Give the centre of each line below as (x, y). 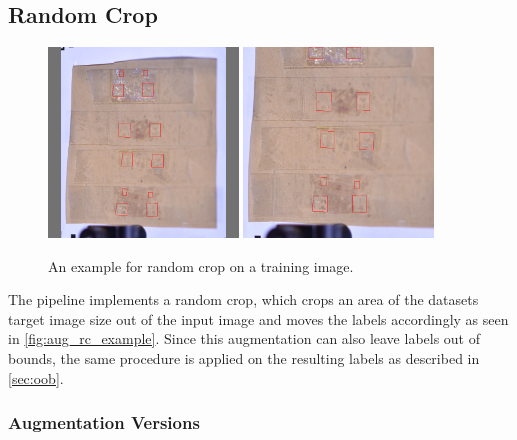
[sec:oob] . (36, 377)
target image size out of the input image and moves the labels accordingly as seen (258, 318)
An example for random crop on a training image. (201, 265)
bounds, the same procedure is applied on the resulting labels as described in (244, 357)
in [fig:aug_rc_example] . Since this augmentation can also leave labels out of (244, 338)
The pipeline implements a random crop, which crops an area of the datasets (243, 299)
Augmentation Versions (104, 422)
